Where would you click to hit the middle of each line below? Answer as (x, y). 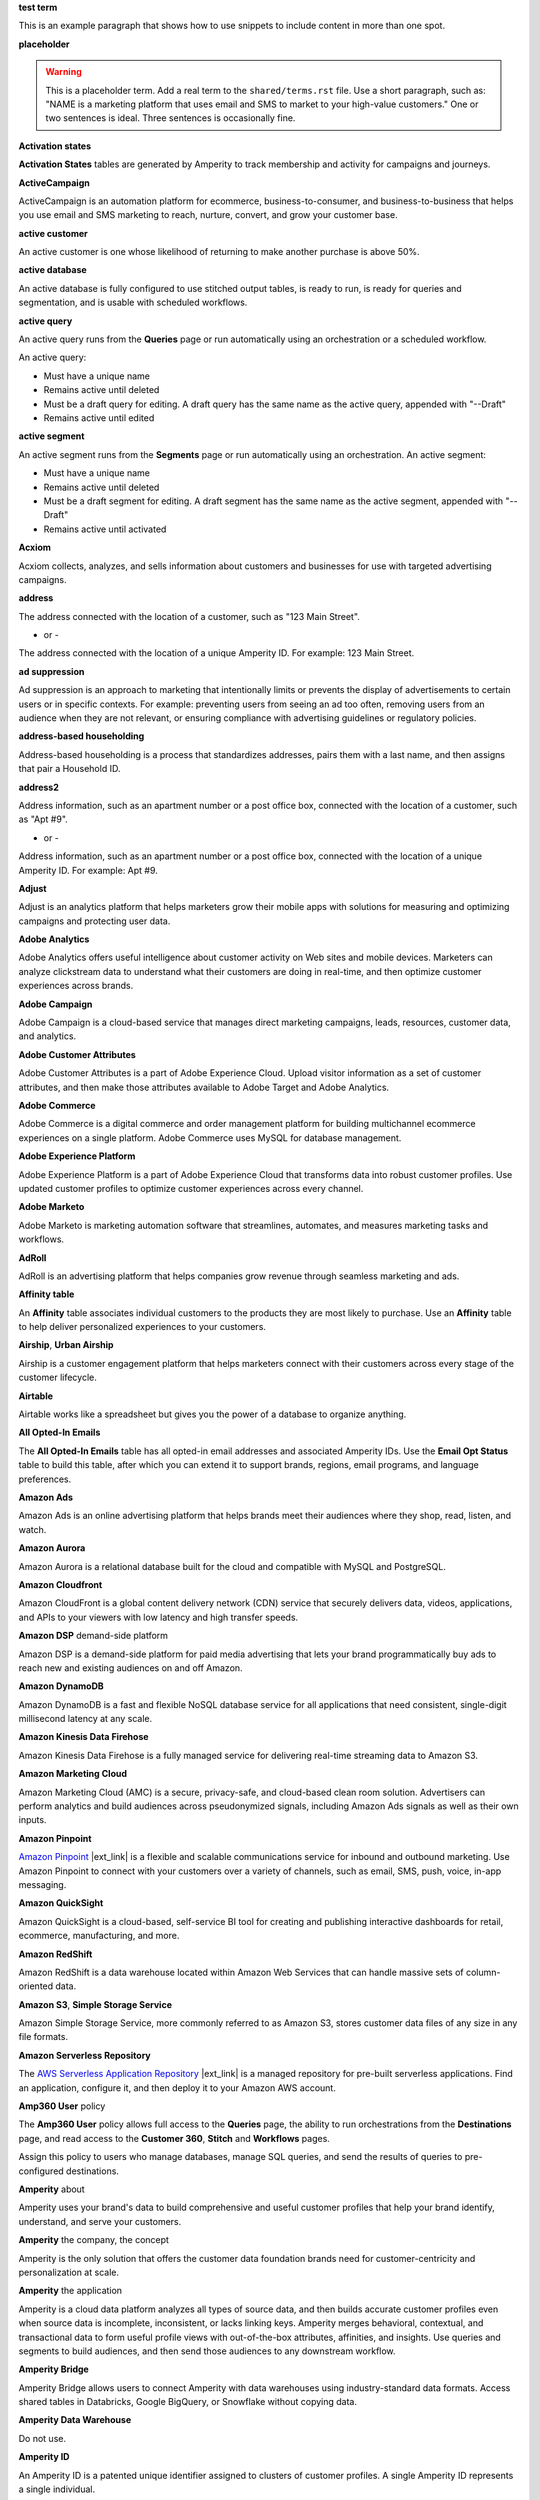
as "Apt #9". (43, 819)
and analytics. (47, 1036)
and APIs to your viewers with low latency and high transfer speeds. (158, 1617)
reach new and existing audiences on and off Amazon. (131, 1667)
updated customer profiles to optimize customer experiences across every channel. (191, 1188)
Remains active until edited (99, 417)
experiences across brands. (76, 986)
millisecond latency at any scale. (85, 1719)
